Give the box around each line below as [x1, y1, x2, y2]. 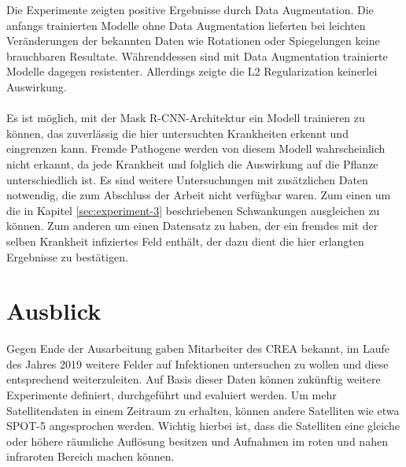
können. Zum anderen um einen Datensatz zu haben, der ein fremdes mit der [6, 217, 378, 234]
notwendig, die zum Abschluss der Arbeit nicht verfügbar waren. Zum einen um [6, 187, 391, 203]
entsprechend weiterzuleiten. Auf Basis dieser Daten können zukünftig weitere [6, 371, 381, 387]
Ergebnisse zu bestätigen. [6, 248, 128, 265]
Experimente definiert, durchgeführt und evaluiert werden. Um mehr [6, 387, 337, 402]
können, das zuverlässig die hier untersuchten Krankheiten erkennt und [6, 124, 349, 141]
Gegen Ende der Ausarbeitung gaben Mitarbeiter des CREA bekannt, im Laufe [6, 340, 389, 357]
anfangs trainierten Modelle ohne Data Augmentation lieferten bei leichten [6, 17, 366, 33]
